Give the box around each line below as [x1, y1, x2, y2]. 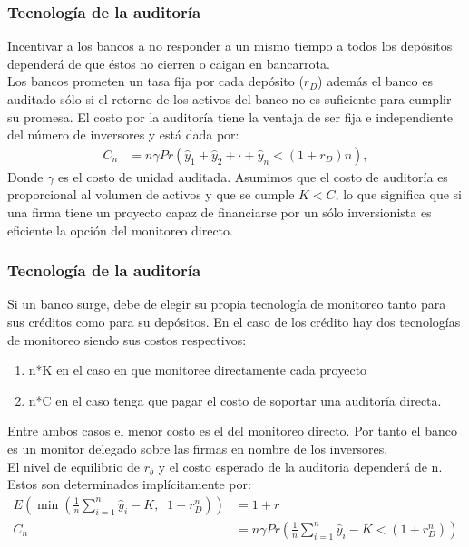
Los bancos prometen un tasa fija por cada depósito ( [7, 72, 304, 91]
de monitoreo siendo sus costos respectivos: [7, 330, 247, 349]
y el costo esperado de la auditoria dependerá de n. [158, 456, 443, 475]
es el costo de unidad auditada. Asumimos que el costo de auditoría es [58, 167, 448, 186]
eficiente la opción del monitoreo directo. [7, 220, 233, 239]
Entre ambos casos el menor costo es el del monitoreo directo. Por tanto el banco [7, 421, 457, 440]
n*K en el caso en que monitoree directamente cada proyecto [28, 360, 367, 379]
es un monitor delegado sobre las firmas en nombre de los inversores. [7, 438, 388, 457]
